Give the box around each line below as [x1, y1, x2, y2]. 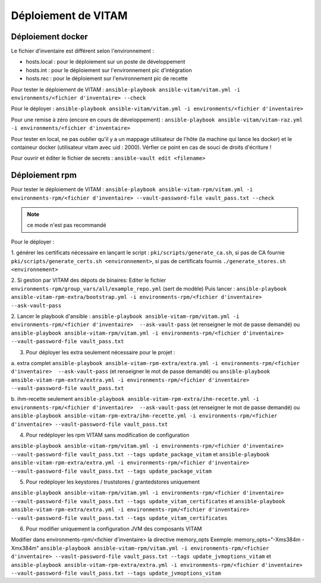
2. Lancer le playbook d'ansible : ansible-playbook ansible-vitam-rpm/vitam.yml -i [11, 313, 240, 320]
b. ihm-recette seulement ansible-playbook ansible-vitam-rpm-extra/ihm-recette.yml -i [11, 395, 260, 403]
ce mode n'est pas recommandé [27, 222, 106, 229]
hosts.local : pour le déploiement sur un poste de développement [26, 58, 185, 66]
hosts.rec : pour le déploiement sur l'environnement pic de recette [26, 75, 188, 82]
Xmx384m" [11, 544, 39, 551]
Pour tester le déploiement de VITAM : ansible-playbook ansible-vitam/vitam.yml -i [11, 86, 241, 93]
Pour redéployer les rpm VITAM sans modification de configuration [26, 432, 190, 439]
